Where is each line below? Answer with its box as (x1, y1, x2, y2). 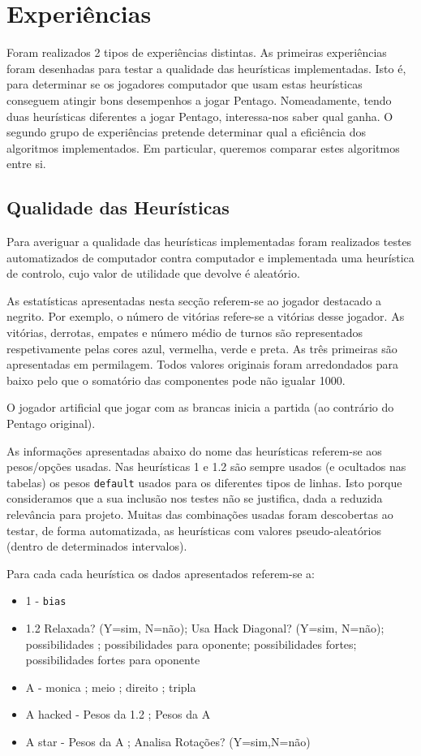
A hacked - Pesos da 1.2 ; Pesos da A (25, 706, 211, 723)
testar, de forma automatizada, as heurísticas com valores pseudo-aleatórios (6, 521, 381, 538)
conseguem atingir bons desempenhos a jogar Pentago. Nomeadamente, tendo (6, 91, 392, 108)
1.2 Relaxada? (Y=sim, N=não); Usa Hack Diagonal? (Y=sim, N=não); (25, 620, 384, 637)
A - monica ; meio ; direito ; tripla (25, 678, 196, 695)
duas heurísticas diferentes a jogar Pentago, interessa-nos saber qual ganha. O (6, 107, 393, 124)
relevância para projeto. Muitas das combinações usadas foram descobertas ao (6, 506, 393, 523)
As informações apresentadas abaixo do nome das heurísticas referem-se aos (6, 442, 382, 459)
